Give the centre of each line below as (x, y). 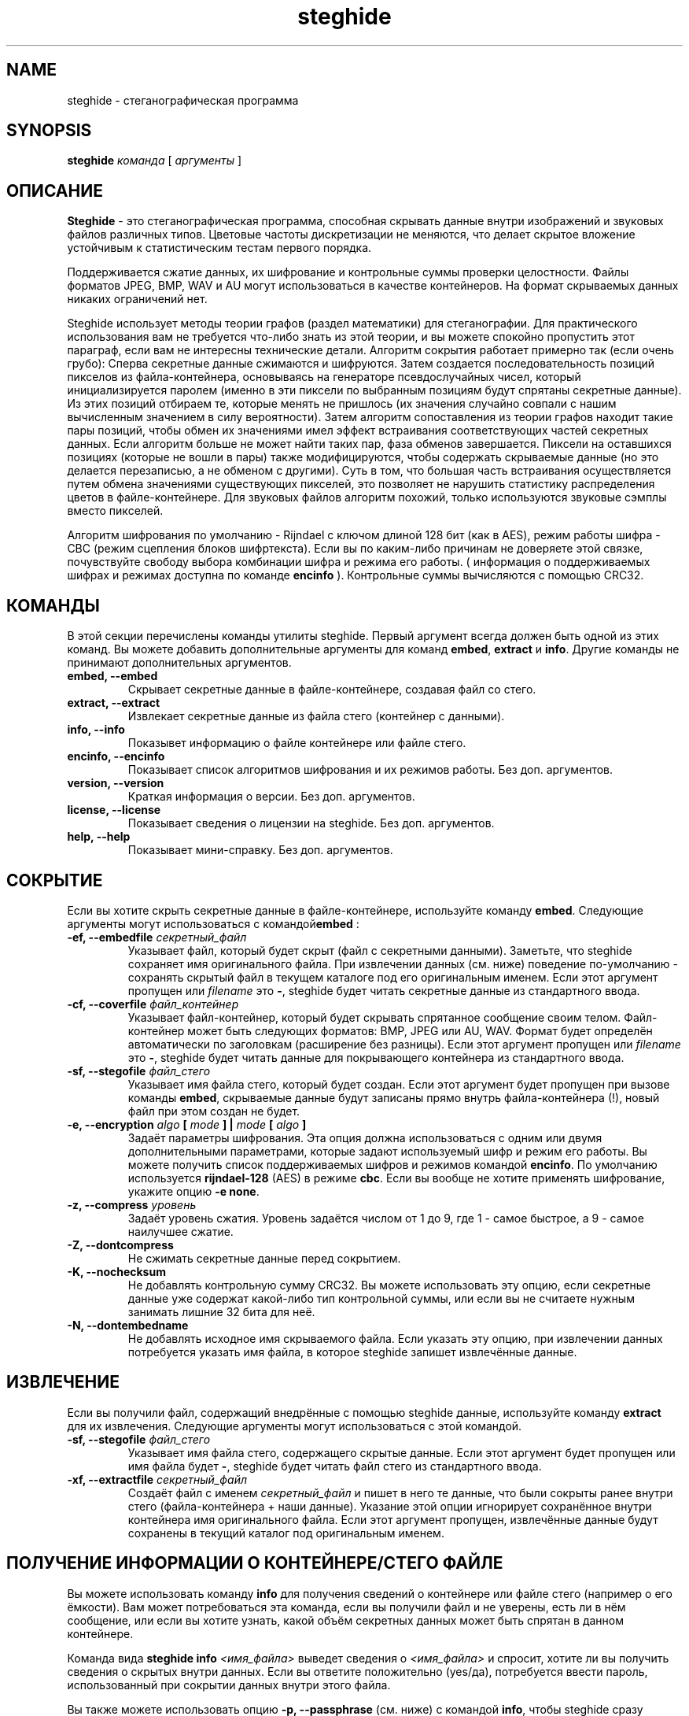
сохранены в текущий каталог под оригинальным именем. (286, 1533)
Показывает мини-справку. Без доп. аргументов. (260, 850)
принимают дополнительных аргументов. (179, 663)
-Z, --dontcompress (120, 1244)
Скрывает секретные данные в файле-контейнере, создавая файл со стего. (332, 690)
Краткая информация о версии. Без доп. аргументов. (271, 797)
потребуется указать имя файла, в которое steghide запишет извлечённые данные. (352, 1352)
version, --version (116, 783)
